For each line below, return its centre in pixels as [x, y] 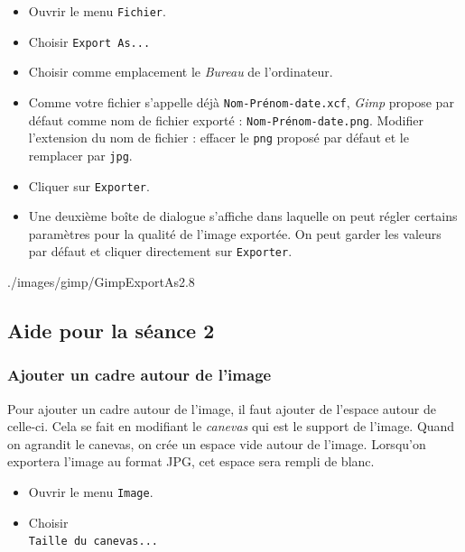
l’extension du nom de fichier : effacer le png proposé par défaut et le [219, 138]
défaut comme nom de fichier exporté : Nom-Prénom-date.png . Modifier [226, 120]
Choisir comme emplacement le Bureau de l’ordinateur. [181, 72]
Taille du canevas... [93, 542]
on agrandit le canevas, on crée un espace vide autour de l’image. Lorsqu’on [217, 443]
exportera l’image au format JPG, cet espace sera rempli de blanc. [191, 461]
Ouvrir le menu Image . [91, 492]
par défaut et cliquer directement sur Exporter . [160, 251]
